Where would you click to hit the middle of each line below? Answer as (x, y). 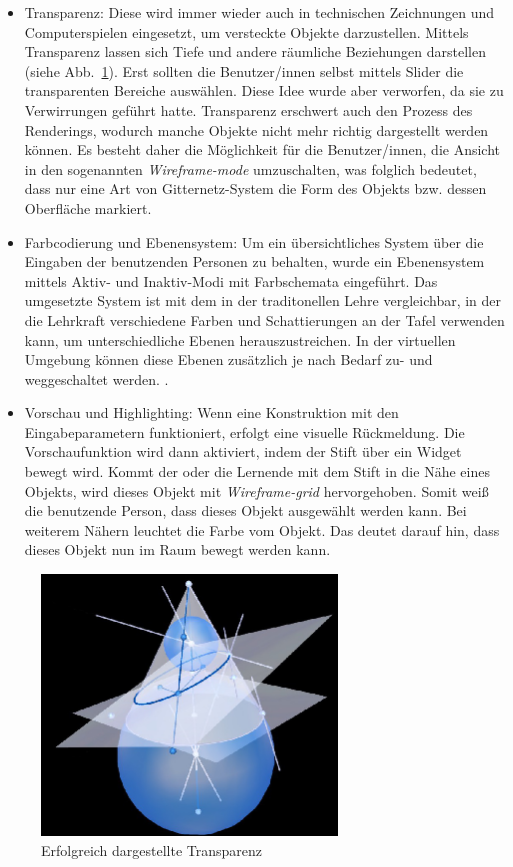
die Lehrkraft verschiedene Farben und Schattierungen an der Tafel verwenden (264, 319)
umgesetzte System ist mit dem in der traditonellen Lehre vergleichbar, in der (263, 300)
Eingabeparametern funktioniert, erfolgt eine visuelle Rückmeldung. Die (244, 431)
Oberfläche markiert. (88, 207)
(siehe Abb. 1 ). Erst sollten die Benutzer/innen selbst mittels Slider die (244, 70)
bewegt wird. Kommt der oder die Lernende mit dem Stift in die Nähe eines (257, 471)
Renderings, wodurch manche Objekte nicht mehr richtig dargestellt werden (256, 129)
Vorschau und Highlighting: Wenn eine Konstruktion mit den (211, 412)
